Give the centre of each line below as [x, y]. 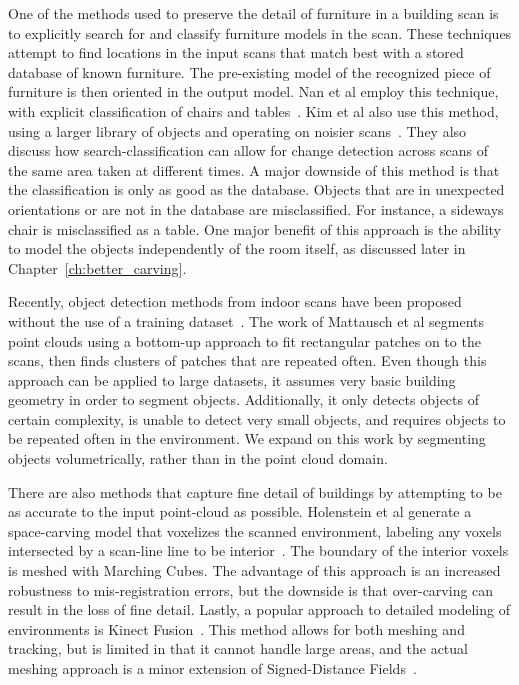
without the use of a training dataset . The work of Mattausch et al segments [246, 320]
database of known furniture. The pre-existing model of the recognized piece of [249, 71]
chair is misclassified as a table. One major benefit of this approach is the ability [254, 228]
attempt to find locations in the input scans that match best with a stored [236, 52]
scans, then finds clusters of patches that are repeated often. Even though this [247, 360]
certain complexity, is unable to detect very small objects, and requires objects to [257, 418]
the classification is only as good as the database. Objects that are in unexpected [256, 189]
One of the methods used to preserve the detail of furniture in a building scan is [253, 13]
